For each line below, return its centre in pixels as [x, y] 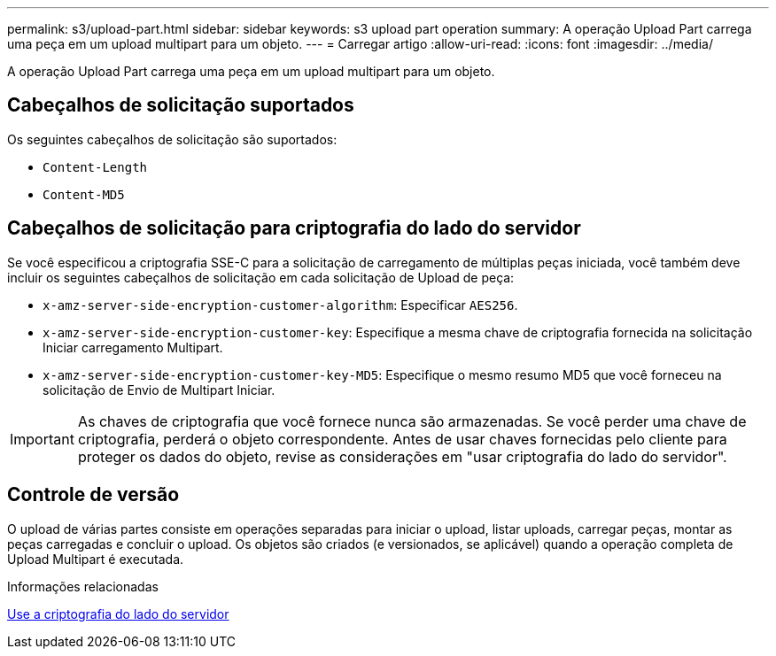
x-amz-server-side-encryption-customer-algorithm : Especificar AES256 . [280, 305]
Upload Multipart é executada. [96, 559]
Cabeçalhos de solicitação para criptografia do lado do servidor [294, 228]
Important [42, 439]
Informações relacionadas [83, 586]
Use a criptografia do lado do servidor [118, 614]
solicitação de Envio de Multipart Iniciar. [159, 390]
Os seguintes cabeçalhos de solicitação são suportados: [172, 139]
